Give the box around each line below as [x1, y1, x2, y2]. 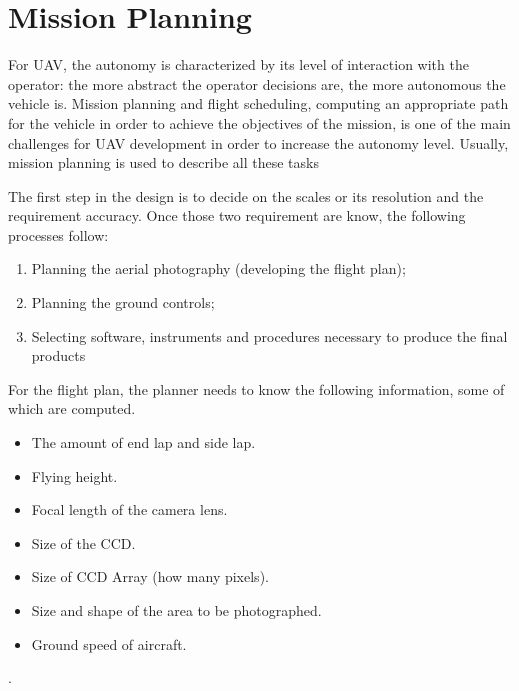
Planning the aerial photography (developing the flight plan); [31, 258, 406, 279]
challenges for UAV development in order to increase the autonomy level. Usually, [8, 132, 509, 153]
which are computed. [8, 398, 136, 419]
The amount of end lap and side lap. [31, 432, 256, 453]
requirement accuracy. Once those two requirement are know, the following [8, 205, 466, 226]
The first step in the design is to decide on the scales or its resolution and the [8, 185, 484, 206]
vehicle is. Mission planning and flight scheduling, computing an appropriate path [8, 93, 509, 114]
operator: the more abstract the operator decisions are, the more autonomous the [8, 73, 506, 94]
